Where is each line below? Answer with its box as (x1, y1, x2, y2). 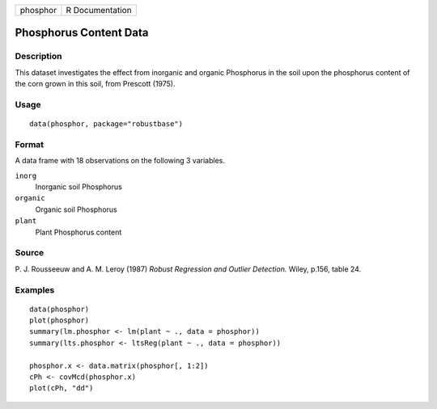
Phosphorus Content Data (15, 26, 149, 40)
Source (15, 247, 45, 259)
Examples (15, 284, 55, 295)
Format (15, 138, 45, 150)
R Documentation (66, 5, 133, 15)
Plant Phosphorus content (35, 227, 122, 237)
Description (15, 51, 62, 62)
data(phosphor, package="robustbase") (29, 120, 184, 129)
